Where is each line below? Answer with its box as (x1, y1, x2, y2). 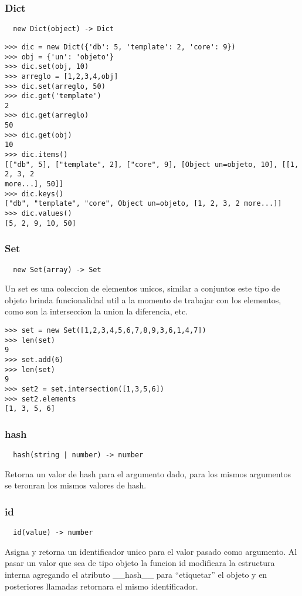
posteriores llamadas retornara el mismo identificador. (5, 580, 198, 592)
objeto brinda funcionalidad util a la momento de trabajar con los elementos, (5, 293, 281, 306)
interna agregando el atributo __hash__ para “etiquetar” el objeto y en (5, 568, 267, 581)
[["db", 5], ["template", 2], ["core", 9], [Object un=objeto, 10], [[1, (5, 160, 299, 169)
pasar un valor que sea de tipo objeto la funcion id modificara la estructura (5, 557, 275, 569)
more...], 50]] (5, 180, 64, 189)
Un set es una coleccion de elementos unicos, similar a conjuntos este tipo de (5, 282, 280, 294)
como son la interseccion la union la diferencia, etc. (5, 305, 188, 317)
